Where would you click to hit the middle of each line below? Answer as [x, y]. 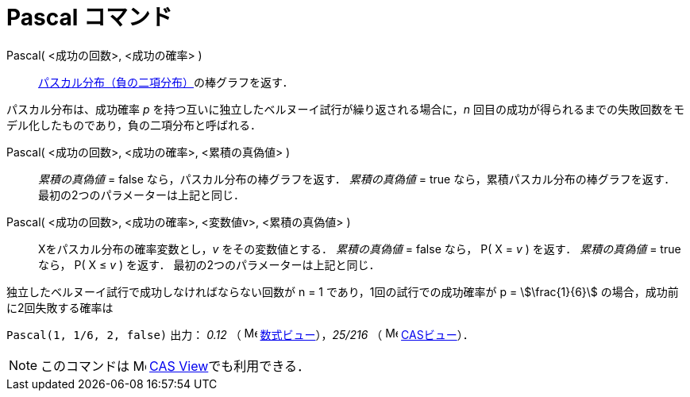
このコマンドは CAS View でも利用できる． [175, 366]
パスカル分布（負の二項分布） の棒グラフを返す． [166, 82]
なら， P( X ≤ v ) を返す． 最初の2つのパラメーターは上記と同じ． [209, 264]
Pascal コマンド [89, 17]
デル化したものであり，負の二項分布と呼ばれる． [134, 125]
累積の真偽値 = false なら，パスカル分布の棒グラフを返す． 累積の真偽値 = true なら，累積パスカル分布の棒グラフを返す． [357, 179]
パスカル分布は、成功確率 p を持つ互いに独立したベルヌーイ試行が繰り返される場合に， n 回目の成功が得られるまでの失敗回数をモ [345, 109]
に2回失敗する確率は [60, 307]
